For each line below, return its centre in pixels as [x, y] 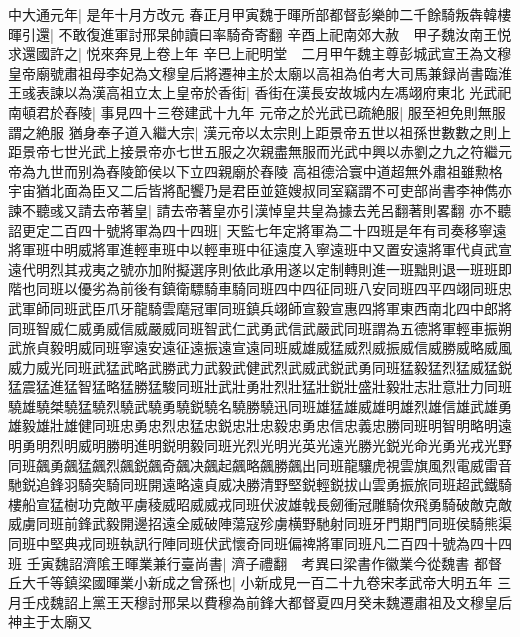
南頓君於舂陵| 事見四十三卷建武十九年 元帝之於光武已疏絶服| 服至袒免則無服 [257, 111]
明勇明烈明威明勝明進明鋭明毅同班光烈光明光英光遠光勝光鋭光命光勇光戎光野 [260, 445]
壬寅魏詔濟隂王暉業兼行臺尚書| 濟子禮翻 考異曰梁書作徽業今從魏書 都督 [264, 562]
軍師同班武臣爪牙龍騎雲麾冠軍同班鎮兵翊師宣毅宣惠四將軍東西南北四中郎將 [266, 307]
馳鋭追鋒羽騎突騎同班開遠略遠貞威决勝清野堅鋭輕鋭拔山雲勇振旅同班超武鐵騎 [260, 484]
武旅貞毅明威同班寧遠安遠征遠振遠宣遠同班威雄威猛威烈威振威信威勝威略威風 [260, 347]
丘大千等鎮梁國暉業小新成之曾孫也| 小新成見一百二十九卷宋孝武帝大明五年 [250, 582]
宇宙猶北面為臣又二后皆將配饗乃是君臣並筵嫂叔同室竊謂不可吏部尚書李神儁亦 [260, 190]
